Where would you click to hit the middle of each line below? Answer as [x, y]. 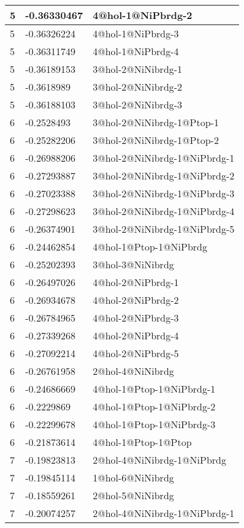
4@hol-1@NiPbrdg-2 [143, 15]
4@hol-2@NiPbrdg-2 [136, 300]
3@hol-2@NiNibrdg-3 [138, 104]
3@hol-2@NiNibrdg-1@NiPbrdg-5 [164, 229]
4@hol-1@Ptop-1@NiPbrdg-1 [154, 389]
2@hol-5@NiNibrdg [133, 495]
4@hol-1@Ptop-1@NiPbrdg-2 [154, 406]
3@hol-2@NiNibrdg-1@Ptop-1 [156, 122]
